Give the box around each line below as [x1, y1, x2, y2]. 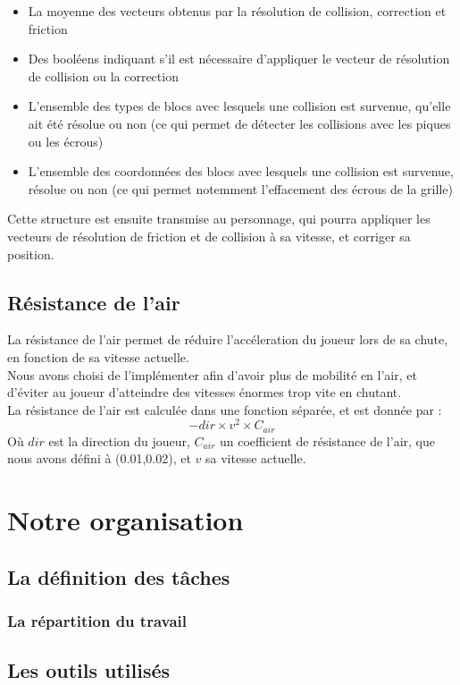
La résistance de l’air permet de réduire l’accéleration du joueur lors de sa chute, [7, 330, 448, 349]
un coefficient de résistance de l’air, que [220, 431, 435, 450]
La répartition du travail [7, 610, 187, 632]
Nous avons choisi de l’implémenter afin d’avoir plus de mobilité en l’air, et [7, 365, 417, 384]
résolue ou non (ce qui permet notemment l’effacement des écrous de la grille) [28, 179, 453, 198]
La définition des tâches [7, 562, 230, 590]
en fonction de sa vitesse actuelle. [7, 347, 189, 366]
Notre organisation [7, 502, 244, 538]
